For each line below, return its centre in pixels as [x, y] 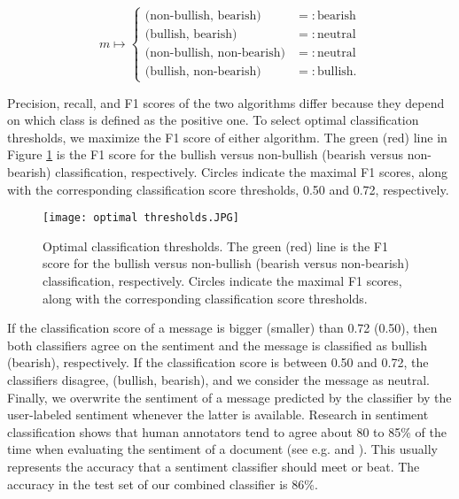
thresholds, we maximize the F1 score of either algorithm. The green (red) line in [227, 137]
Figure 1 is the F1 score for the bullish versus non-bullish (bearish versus [205, 154]
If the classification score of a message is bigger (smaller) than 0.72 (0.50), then [222, 328]
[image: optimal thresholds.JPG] [141, 218]
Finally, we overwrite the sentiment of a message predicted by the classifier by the [229, 397]
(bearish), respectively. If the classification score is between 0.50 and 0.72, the [218, 362]
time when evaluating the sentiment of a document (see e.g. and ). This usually [223, 449]
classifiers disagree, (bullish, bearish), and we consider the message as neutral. [218, 379]
